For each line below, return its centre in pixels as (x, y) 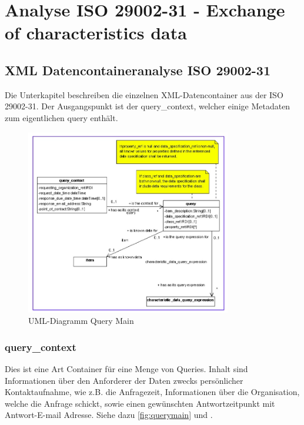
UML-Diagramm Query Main (81, 321)
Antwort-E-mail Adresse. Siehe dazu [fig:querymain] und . (109, 415)
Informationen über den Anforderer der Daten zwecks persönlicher (124, 380)
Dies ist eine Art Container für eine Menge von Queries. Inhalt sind (126, 368)
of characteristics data (96, 33)
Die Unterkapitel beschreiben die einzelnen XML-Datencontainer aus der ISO (144, 94)
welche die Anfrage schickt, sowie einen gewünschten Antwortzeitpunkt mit (140, 403)
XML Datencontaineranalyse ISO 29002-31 (138, 70)
